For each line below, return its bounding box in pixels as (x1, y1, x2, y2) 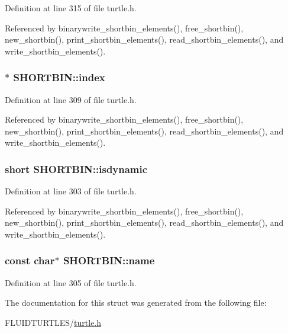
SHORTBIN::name (63, 253, 155, 268)
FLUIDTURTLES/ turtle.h (5, 316, 102, 328)
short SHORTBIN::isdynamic (5, 161, 148, 176)
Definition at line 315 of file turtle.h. (5, 2, 137, 14)
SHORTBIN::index (13, 70, 105, 85)
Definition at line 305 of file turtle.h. (5, 276, 137, 289)
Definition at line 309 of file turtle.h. (5, 93, 137, 105)
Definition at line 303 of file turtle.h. (5, 185, 137, 197)
